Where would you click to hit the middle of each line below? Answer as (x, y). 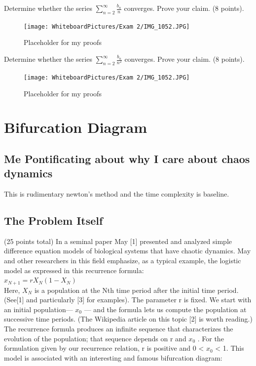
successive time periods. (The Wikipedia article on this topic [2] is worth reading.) (128, 319)
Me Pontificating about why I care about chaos (127, 158)
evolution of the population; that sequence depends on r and (95, 338)
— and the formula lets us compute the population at (165, 309)
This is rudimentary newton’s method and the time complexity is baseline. (117, 194)
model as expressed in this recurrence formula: (74, 270)
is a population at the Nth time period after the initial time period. (136, 290)
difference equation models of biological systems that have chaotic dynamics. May (128, 251)
